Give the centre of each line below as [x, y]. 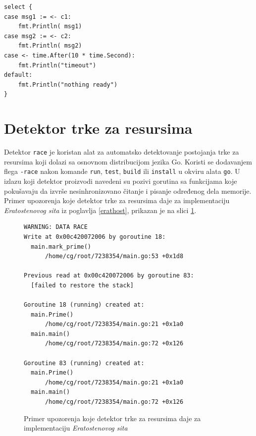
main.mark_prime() [61, 246]
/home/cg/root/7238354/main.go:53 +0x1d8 [114, 256]
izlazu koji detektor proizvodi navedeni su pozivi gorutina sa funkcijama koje [121, 181]
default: [18, 75]
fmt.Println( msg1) [50, 27]
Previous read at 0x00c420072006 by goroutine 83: [109, 276]
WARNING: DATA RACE [56, 227]
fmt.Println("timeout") [57, 65]
